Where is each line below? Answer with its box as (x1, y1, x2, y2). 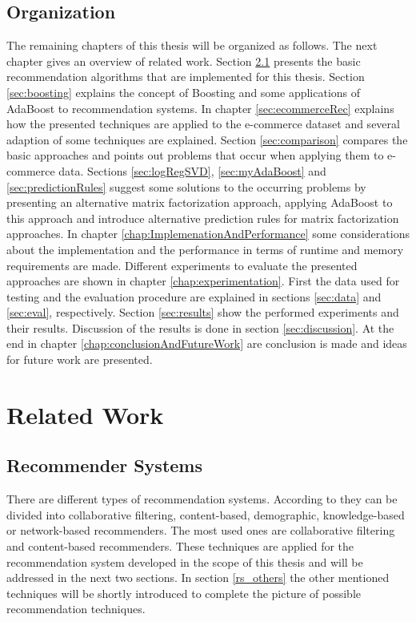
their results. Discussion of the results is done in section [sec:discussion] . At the (6, 319, 394, 336)
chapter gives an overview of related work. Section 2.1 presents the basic (6, 52, 361, 69)
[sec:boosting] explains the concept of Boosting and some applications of (6, 83, 361, 100)
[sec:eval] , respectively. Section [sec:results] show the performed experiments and (6, 304, 399, 321)
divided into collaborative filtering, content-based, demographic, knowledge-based (6, 506, 405, 523)
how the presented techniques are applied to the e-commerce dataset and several (6, 115, 400, 132)
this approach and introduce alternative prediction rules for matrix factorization (6, 209, 399, 226)
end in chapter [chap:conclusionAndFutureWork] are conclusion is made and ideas (6, 335, 407, 352)
